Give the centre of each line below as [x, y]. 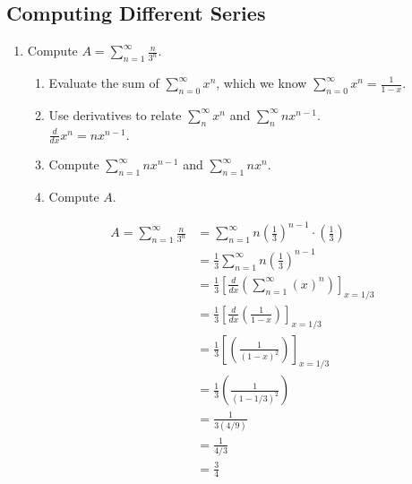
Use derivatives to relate [115, 114]
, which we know [262, 82]
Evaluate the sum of [104, 82]
